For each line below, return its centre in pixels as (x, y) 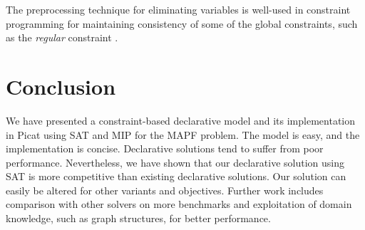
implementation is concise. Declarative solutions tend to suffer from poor (165, 148)
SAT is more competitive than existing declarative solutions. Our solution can (176, 176)
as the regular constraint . (62, 37)
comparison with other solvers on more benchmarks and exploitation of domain (179, 204)
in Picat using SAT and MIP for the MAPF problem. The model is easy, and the (183, 134)
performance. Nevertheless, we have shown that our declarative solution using (175, 162)
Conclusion (61, 86)
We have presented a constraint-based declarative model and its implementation (181, 120)
